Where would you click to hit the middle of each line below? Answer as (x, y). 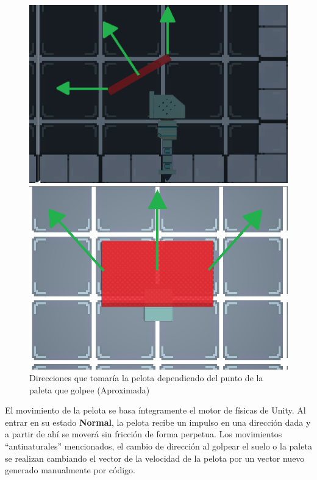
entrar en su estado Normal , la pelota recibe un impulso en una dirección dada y (158, 422)
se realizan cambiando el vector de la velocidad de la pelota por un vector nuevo (155, 458)
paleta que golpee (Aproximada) (90, 389)
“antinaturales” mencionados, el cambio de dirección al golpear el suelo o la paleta (158, 446)
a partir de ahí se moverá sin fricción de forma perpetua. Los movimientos (144, 434)
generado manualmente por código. (70, 470)
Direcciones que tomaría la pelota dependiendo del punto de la (146, 378)
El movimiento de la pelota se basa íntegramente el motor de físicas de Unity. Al (155, 410)
